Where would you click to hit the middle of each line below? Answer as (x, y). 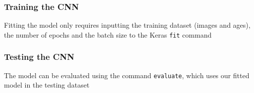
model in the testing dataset (47, 85)
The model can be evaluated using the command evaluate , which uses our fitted (127, 75)
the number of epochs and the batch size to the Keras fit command (108, 34)
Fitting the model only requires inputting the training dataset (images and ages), (127, 25)
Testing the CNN (39, 57)
